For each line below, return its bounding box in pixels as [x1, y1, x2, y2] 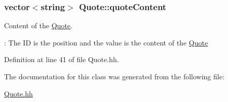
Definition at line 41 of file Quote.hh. [4, 54, 119, 65]
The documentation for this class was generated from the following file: [4, 71, 224, 81]
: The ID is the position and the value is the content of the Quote [4, 37, 208, 47]
